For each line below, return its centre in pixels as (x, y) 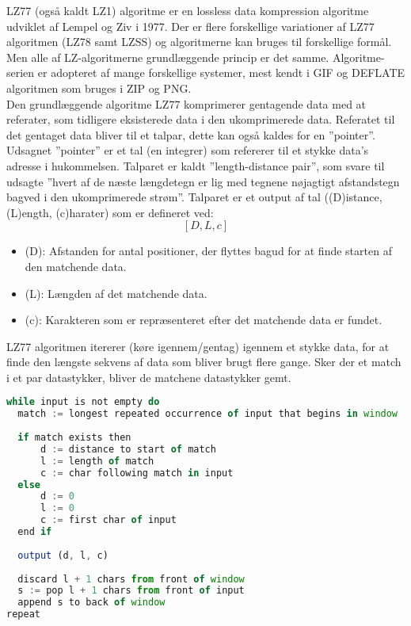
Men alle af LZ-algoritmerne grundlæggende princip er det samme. (168, 57)
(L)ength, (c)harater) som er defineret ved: (110, 212)
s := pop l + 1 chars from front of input (131, 591)
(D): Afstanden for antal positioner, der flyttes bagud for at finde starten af (208, 251)
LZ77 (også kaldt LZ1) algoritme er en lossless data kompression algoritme (188, 10)
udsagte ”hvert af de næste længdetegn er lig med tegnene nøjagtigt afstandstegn (203, 181)
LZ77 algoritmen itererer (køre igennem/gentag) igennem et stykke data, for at (198, 346)
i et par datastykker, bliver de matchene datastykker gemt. (149, 377)
